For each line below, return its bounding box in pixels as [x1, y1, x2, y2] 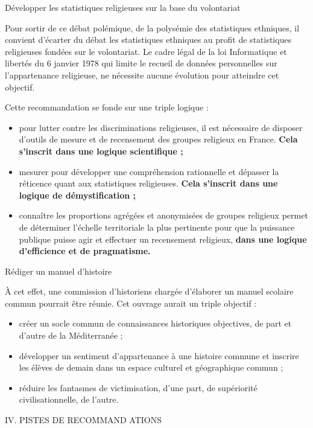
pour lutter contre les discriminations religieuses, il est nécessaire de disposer [19, 121, 303, 133]
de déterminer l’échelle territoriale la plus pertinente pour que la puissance [19, 220, 295, 233]
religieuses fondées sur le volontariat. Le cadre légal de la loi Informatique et [5, 45, 287, 57]
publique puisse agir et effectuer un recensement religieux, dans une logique [19, 232, 307, 245]
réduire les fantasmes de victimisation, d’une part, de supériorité [19, 381, 258, 394]
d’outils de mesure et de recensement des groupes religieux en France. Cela [19, 133, 298, 145]
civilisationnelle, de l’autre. [19, 393, 119, 406]
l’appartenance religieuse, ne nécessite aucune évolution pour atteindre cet [5, 68, 279, 81]
